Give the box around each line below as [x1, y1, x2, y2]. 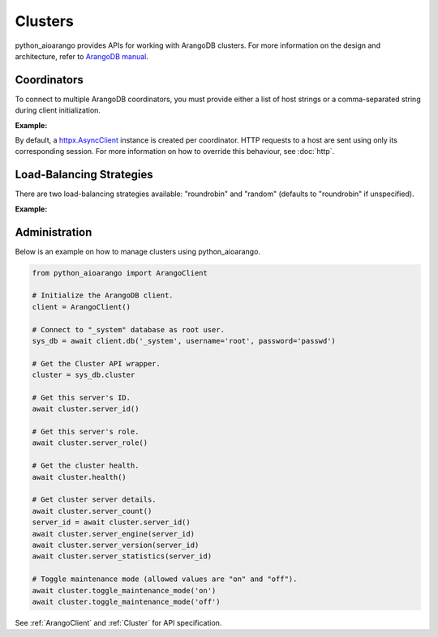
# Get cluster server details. [32, 495, 157, 504]
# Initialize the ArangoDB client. [32, 291, 174, 300]
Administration [15, 225, 92, 239]
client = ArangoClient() [32, 302, 131, 311]
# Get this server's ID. [32, 393, 131, 402]
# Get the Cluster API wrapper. [32, 359, 161, 368]
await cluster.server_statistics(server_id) [32, 552, 213, 561]
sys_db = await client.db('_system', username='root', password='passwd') [32, 336, 337, 345]
